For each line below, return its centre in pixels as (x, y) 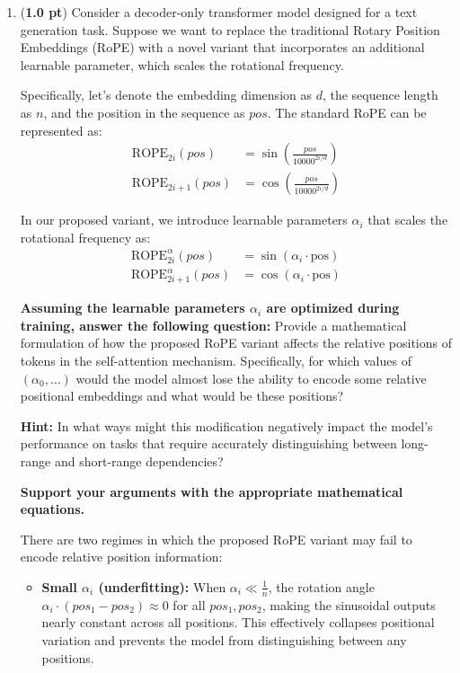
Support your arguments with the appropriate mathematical (212, 491)
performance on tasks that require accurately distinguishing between (208, 443)
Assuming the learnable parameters (133, 308)
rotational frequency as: (85, 237)
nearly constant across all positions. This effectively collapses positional (238, 622)
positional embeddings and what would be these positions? (182, 396)
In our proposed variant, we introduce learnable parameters (184, 220)
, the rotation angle (321, 586)
